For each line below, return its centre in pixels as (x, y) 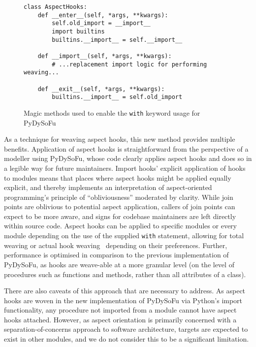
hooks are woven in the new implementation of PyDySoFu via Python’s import (123, 300)
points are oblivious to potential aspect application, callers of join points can (120, 206)
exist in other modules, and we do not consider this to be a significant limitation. (127, 339)
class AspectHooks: (55, 7)
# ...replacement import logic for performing (129, 64)
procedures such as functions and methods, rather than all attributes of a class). (125, 274)
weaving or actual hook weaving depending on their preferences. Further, (116, 245)
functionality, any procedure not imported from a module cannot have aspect (120, 310)
